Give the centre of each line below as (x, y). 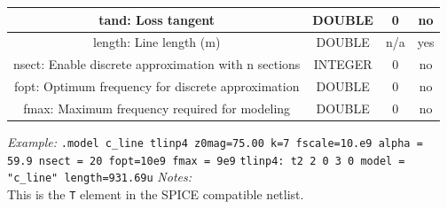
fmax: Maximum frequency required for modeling (157, 108)
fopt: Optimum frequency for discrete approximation (157, 86)
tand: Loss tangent (157, 19)
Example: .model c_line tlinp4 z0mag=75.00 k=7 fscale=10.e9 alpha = (215, 141)
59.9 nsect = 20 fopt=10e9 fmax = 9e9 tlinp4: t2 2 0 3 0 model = (206, 161)
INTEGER (343, 64)
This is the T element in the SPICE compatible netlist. (156, 194)
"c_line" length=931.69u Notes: (99, 177)
